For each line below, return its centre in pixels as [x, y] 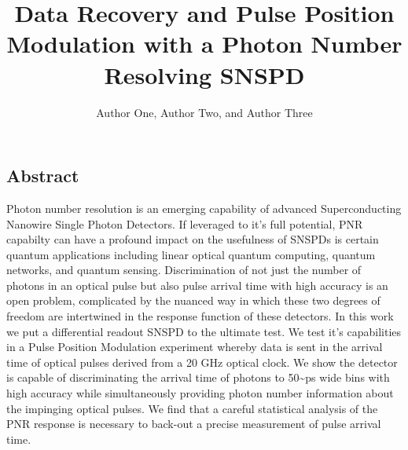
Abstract [43, 176]
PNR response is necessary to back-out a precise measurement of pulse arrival [194, 424]
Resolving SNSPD [204, 74]
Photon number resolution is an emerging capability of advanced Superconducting [204, 208]
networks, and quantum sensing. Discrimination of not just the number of [184, 270]
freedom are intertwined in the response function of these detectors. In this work [200, 316]
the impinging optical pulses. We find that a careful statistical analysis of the [192, 408]
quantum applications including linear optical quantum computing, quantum [191, 254]
